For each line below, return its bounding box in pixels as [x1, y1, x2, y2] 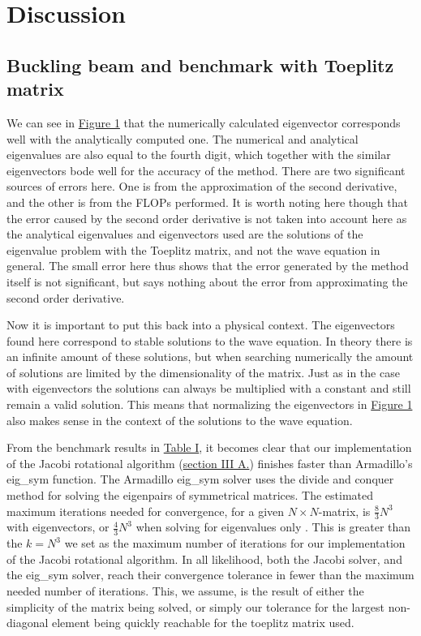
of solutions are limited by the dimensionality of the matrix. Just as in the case [6, 363, 400, 380]
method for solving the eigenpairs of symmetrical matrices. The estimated [6, 487, 374, 504]
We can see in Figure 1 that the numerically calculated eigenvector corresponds [6, 114, 401, 131]
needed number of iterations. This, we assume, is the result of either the [6, 582, 364, 599]
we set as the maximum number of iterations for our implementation [64, 535, 406, 552]
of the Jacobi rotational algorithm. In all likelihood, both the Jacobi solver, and [6, 550, 402, 567]
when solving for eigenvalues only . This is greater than [135, 518, 411, 535]
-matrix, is [318, 502, 371, 519]
